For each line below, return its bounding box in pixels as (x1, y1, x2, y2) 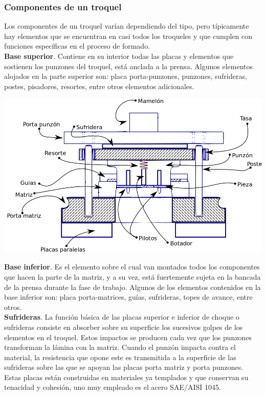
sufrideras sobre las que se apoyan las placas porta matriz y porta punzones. (4, 362, 243, 372)
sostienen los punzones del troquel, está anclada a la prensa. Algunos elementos (4, 60, 253, 71)
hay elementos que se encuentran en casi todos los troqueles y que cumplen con (4, 30, 253, 41)
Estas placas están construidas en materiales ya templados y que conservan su (4, 371, 249, 382)
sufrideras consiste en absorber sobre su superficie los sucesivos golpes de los (4, 321, 243, 332)
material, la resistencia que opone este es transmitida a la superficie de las (4, 351, 236, 362)
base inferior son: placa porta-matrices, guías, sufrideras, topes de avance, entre (4, 291, 253, 302)
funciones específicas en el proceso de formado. (4, 40, 150, 51)
